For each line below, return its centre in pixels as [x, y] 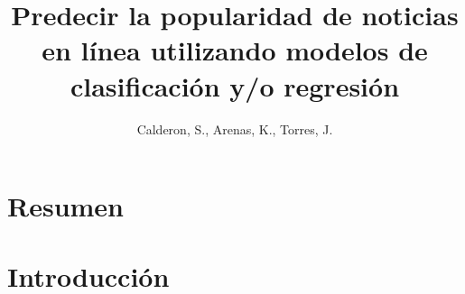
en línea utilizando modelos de [235, 50]
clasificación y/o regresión [235, 85]
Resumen [65, 206]
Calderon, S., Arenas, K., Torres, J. [235, 129]
